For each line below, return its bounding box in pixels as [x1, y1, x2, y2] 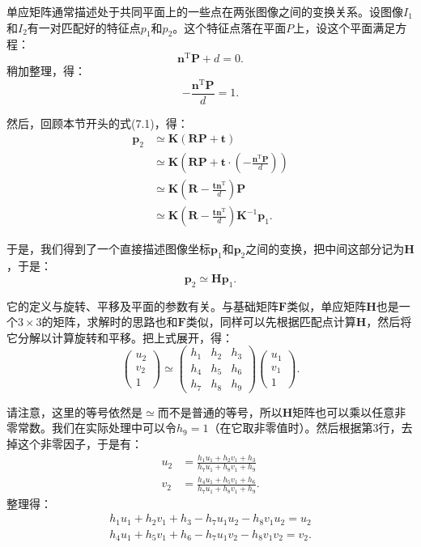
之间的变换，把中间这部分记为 [245, 240, 405, 257]
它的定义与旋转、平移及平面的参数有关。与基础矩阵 [6, 297, 279, 314]
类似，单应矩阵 [287, 297, 367, 314]
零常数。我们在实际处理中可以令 [6, 419, 176, 436]
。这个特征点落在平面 [172, 19, 287, 36]
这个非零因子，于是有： [17, 435, 142, 452]
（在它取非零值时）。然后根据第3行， [208, 419, 402, 436]
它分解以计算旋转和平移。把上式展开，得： [6, 329, 233, 346]
